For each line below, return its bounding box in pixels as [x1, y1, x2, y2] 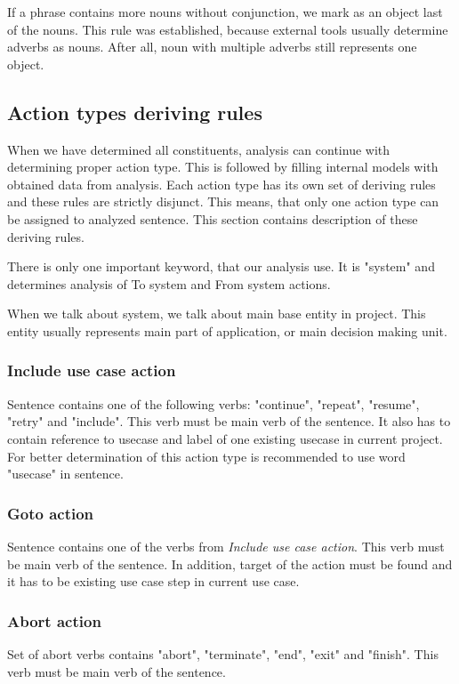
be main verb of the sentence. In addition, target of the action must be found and [7, 554, 453, 573]
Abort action [7, 609, 101, 632]
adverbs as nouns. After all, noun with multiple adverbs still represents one [7, 37, 417, 56]
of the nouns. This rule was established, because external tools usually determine [7, 20, 448, 38]
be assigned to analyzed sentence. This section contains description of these [7, 209, 418, 228]
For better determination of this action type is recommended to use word [7, 447, 406, 465]
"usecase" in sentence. [7, 464, 124, 483]
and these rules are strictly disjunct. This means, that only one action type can [7, 192, 439, 211]
